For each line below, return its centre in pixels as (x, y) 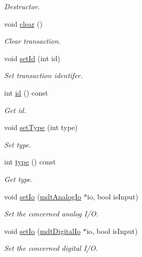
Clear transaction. (32, 41)
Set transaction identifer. (43, 75)
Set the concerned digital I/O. (51, 248)
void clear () (23, 23)
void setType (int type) (41, 127)
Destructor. (22, 6)
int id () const (26, 92)
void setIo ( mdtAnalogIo (43, 196)
